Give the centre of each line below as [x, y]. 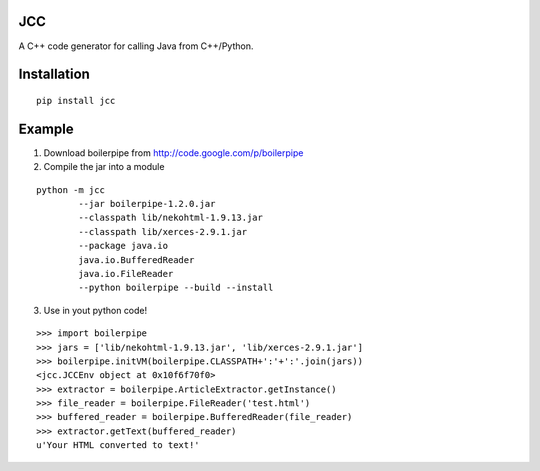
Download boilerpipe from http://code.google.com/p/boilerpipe [173, 152]
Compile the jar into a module [104, 167]
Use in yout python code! [95, 310]
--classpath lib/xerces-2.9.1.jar [163, 231]
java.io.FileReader [126, 273]
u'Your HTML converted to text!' [118, 445]
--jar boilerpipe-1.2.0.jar [147, 203]
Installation [54, 74]
